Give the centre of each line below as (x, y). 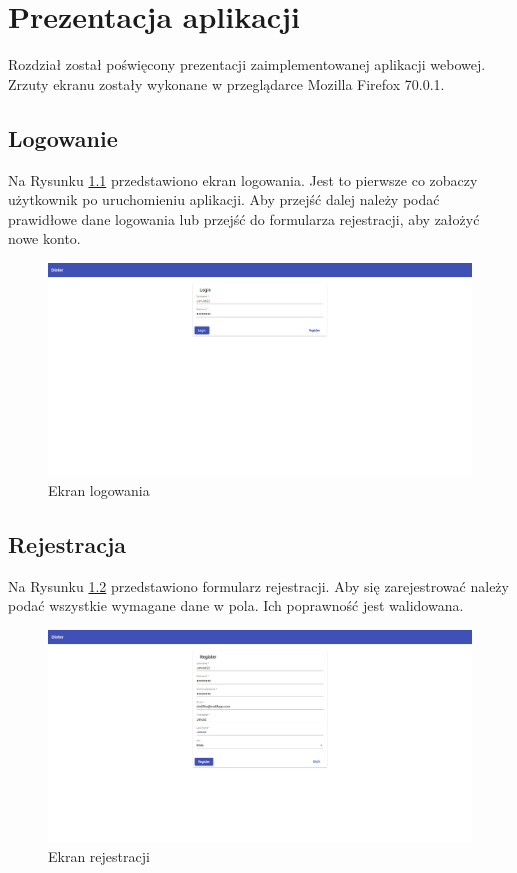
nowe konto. (44, 238)
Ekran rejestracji (99, 855)
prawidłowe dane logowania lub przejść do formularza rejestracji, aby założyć (244, 218)
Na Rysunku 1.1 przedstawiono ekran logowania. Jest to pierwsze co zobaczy (243, 179)
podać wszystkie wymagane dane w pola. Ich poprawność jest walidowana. (236, 605)
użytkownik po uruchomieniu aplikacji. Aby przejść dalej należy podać (224, 199)
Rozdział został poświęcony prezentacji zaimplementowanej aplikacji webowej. (247, 64)
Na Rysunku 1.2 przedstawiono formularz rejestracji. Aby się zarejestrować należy (258, 585)
